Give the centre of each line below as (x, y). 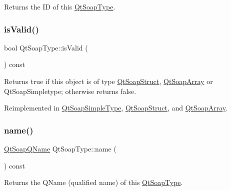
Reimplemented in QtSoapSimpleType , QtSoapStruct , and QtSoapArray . (116, 108)
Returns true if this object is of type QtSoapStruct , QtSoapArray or (108, 81)
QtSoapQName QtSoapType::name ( (60, 148)
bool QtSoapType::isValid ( (46, 47)
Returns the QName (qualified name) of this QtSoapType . (93, 182)
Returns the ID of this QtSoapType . (60, 6)
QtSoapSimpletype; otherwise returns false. (70, 91)
